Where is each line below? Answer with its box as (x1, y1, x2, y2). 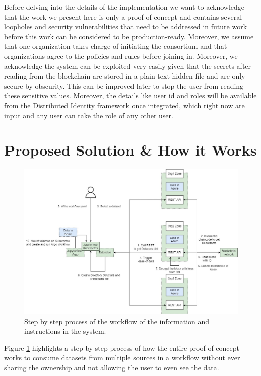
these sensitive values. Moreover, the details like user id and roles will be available (4, 90, 257, 101)
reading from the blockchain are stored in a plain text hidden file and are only (4, 70, 245, 81)
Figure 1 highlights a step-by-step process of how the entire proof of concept (4, 342, 239, 353)
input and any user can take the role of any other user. (4, 110, 173, 120)
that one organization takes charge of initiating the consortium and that (4, 41, 227, 51)
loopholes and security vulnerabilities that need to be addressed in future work (4, 21, 247, 32)
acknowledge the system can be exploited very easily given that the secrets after (4, 60, 251, 71)
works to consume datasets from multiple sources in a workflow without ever (4, 352, 240, 363)
